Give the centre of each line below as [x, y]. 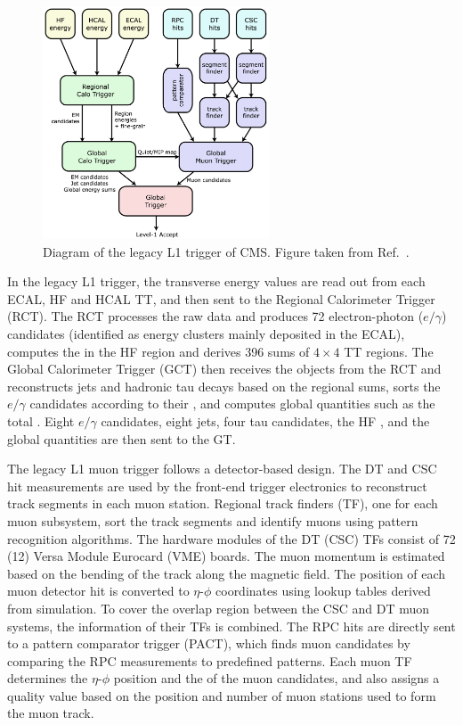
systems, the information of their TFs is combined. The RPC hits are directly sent [231, 626]
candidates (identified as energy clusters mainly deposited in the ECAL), [206, 334]
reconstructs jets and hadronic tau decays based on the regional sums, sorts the [224, 386]
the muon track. [51, 713]
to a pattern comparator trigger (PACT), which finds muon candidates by [209, 643]
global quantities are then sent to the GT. [122, 438]
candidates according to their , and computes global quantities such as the [232, 404]
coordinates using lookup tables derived [323, 591]
